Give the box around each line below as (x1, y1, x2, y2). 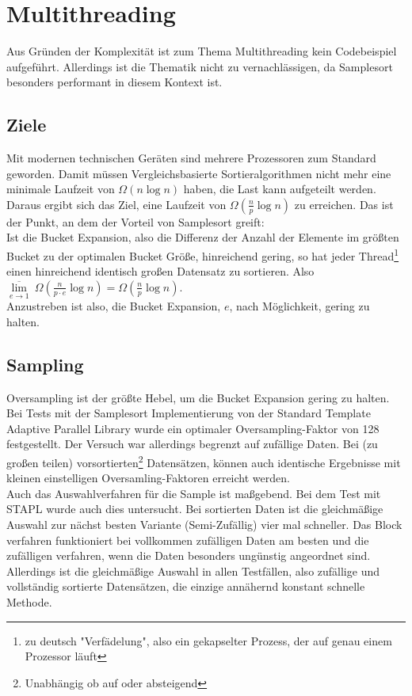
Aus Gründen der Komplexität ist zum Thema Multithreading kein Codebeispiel (6, 43, 397, 59)
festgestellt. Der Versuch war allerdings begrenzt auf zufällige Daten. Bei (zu (6, 435, 378, 452)
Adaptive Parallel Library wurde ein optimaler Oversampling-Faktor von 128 (6, 420, 380, 436)
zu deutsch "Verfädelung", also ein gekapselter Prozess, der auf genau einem (25, 632, 392, 648)
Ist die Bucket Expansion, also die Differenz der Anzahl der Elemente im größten (6, 229, 399, 245)
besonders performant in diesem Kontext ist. (6, 74, 223, 90)
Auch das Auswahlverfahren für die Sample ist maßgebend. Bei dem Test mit (6, 485, 381, 501)
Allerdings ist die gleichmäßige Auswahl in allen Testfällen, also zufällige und (6, 562, 380, 579)
